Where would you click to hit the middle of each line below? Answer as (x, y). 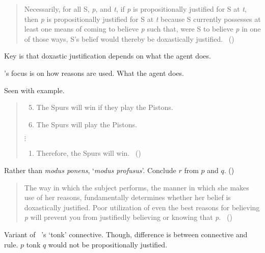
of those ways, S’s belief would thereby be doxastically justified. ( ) (129, 38)
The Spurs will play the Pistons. (87, 124)
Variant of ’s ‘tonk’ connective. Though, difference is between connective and (126, 234)
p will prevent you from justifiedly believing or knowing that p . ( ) (128, 217)
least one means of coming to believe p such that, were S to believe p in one (142, 29)
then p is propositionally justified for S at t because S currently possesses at (142, 19)
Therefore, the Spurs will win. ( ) (89, 153)
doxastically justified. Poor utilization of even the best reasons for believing (142, 207)
